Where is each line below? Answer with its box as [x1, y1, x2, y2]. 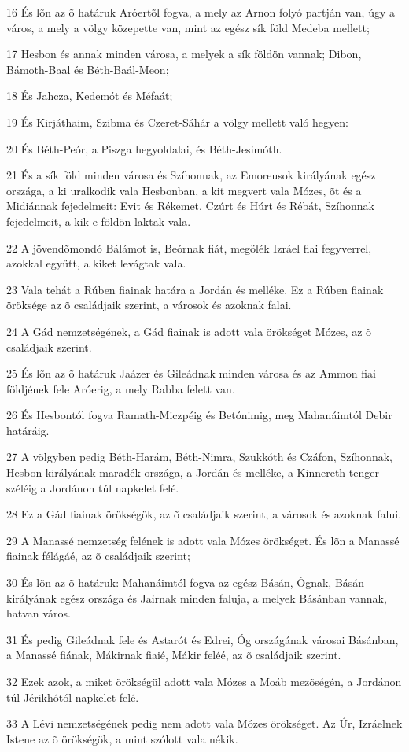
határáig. [6, 422, 50, 438]
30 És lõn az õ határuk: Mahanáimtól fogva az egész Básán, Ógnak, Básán [6, 574, 365, 591]
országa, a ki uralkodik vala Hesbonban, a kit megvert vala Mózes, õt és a [6, 182, 362, 198]
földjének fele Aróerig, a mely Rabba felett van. [6, 380, 235, 396]
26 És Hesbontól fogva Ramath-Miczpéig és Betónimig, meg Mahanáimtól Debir [6, 407, 392, 423]
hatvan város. [6, 605, 71, 621]
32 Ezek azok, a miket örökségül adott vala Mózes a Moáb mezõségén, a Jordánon [6, 673, 402, 689]
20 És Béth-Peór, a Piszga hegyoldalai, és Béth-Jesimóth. [6, 140, 282, 157]
